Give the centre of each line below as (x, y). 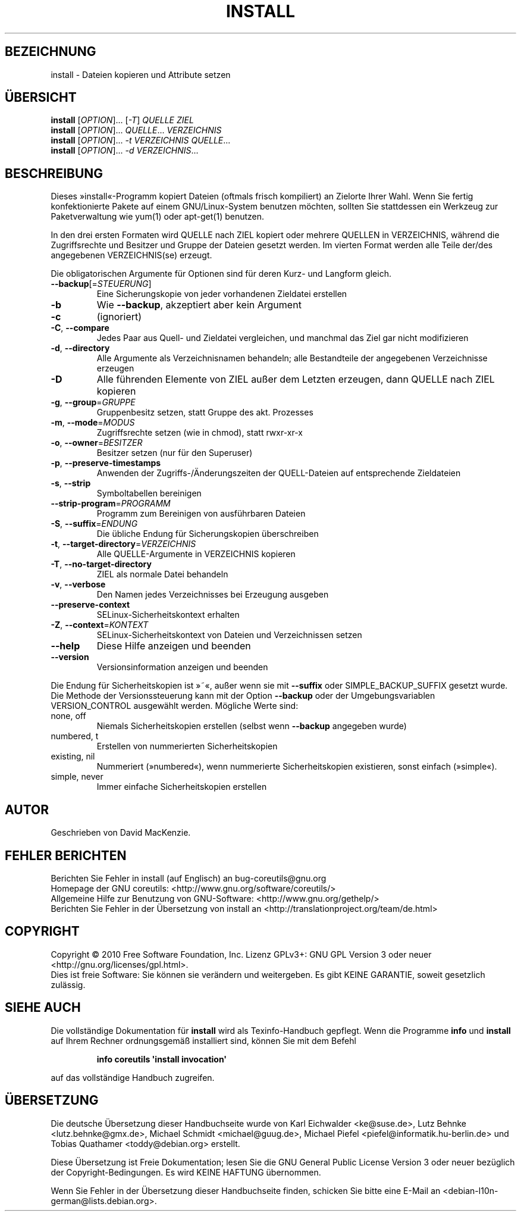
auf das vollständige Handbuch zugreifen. (133, 1077)
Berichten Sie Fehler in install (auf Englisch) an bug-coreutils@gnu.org (189, 878)
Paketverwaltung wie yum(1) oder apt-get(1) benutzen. (158, 217)
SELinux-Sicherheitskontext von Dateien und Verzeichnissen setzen (229, 635)
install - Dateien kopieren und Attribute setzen (141, 74)
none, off (68, 716)
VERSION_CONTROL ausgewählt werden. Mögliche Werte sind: (175, 706)
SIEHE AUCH (43, 1008)
